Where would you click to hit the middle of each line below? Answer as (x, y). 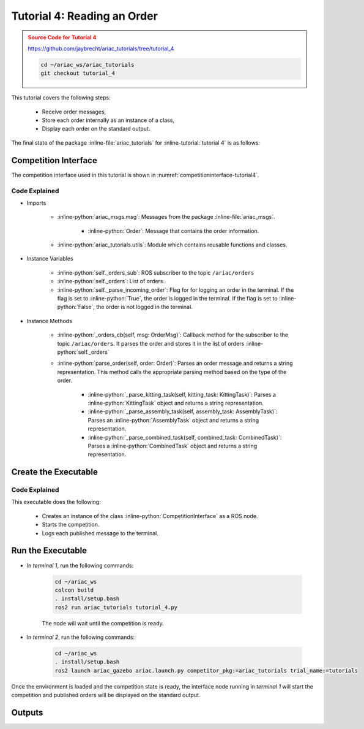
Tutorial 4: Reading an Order (85, 16)
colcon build (74, 590)
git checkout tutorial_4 (78, 73)
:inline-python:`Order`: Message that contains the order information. (173, 231)
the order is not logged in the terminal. (144, 307)
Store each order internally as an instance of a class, (108, 120)
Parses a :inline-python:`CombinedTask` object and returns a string (173, 446)
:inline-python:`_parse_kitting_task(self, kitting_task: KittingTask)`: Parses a (182, 394)
